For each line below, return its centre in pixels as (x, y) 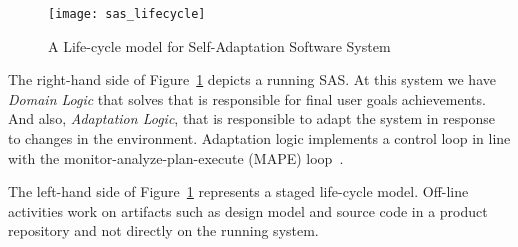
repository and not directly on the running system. (163, 230)
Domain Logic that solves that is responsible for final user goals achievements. (247, 98)
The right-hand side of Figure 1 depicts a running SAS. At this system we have (252, 79)
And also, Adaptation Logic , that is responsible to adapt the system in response (251, 118)
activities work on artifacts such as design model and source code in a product (248, 210)
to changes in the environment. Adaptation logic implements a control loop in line (259, 138)
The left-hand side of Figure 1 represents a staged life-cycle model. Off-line (238, 191)
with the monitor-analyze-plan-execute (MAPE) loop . (176, 157)
